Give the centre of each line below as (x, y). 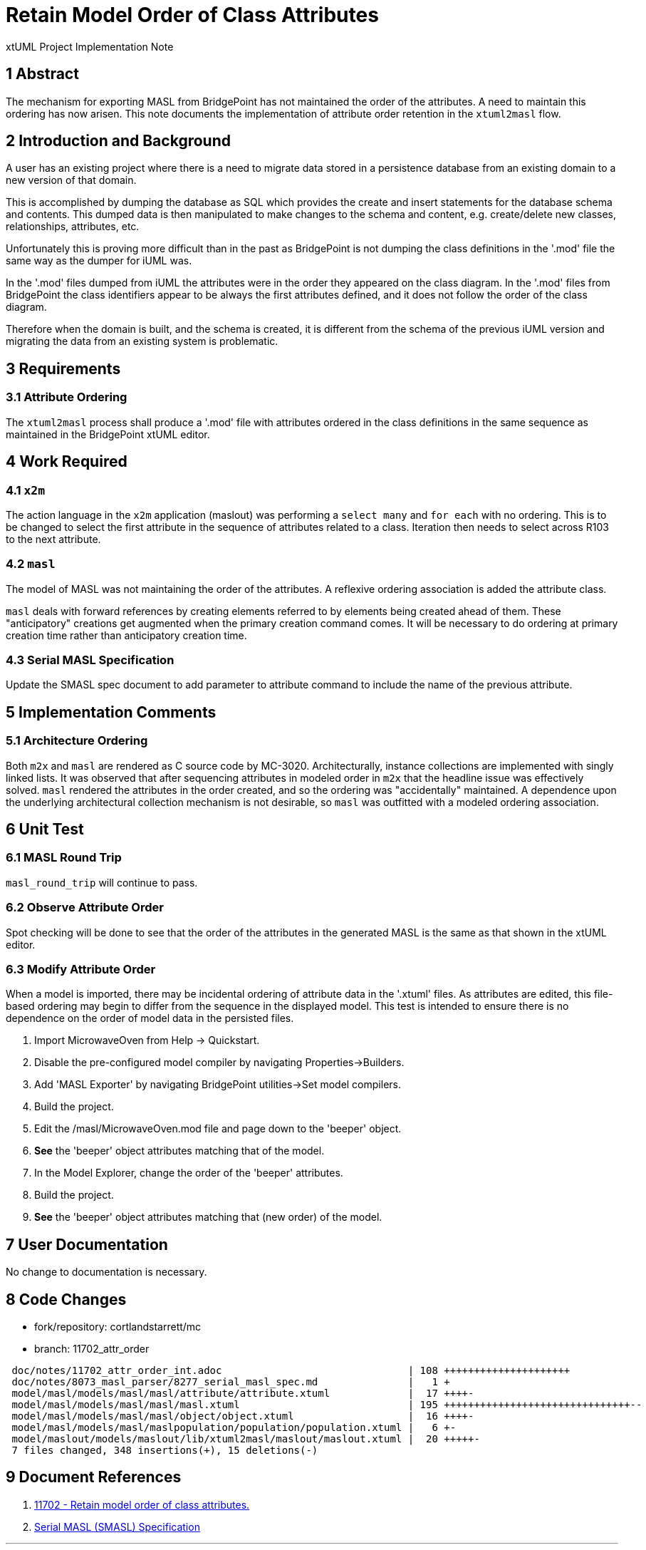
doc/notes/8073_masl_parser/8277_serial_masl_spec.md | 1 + (231, 1382)
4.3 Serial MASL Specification (90, 660)
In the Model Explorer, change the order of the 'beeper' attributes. (189, 1173)
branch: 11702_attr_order (92, 1349)
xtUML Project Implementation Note (90, 46)
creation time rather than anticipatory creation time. (126, 635)
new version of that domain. (71, 180)
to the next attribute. (53, 539)
